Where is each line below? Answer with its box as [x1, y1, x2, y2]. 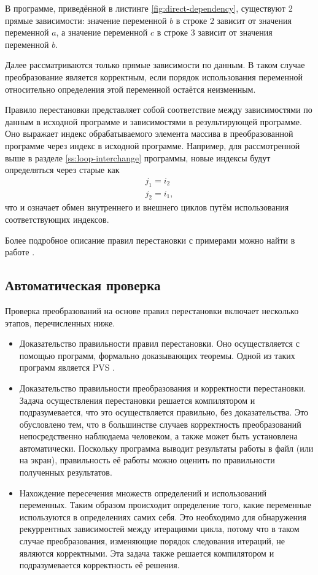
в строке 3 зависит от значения [157, 26, 273, 39]
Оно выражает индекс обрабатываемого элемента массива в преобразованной [5, 127, 293, 140]
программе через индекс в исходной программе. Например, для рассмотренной [5, 139, 300, 152]
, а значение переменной [56, 26, 148, 39]
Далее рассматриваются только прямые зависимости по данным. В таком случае [5, 58, 305, 71]
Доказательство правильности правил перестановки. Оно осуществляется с [19, 337, 300, 350]
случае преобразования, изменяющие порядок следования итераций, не [19, 534, 285, 547]
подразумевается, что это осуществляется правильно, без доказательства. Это [19, 406, 309, 419]
